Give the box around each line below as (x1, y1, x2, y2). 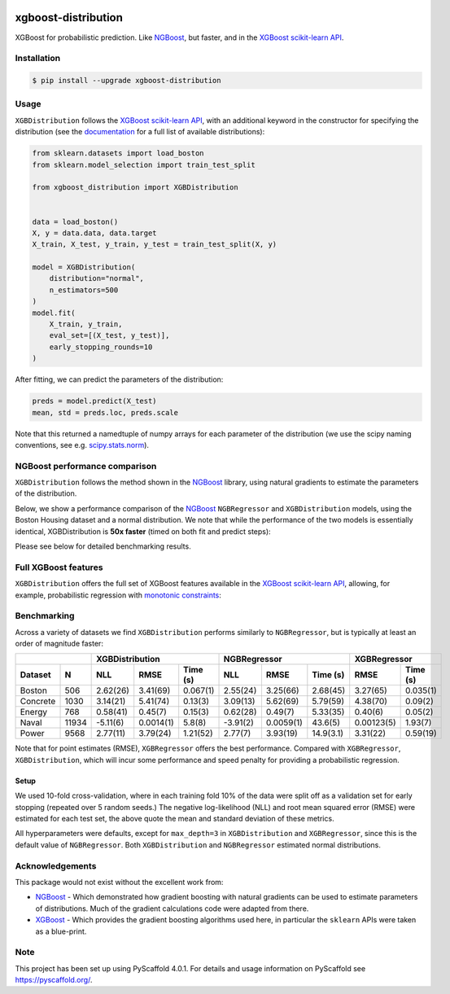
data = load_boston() (32, 217, 119, 226)
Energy (20, 707, 48, 718)
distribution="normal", (49, 274, 144, 283)
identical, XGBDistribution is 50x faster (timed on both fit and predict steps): (15, 526, 272, 536)
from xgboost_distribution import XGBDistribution (32, 183, 239, 192)
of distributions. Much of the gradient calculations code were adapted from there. (35, 904, 309, 913)
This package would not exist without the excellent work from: (15, 877, 224, 887)
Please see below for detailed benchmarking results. (15, 541, 191, 551)
